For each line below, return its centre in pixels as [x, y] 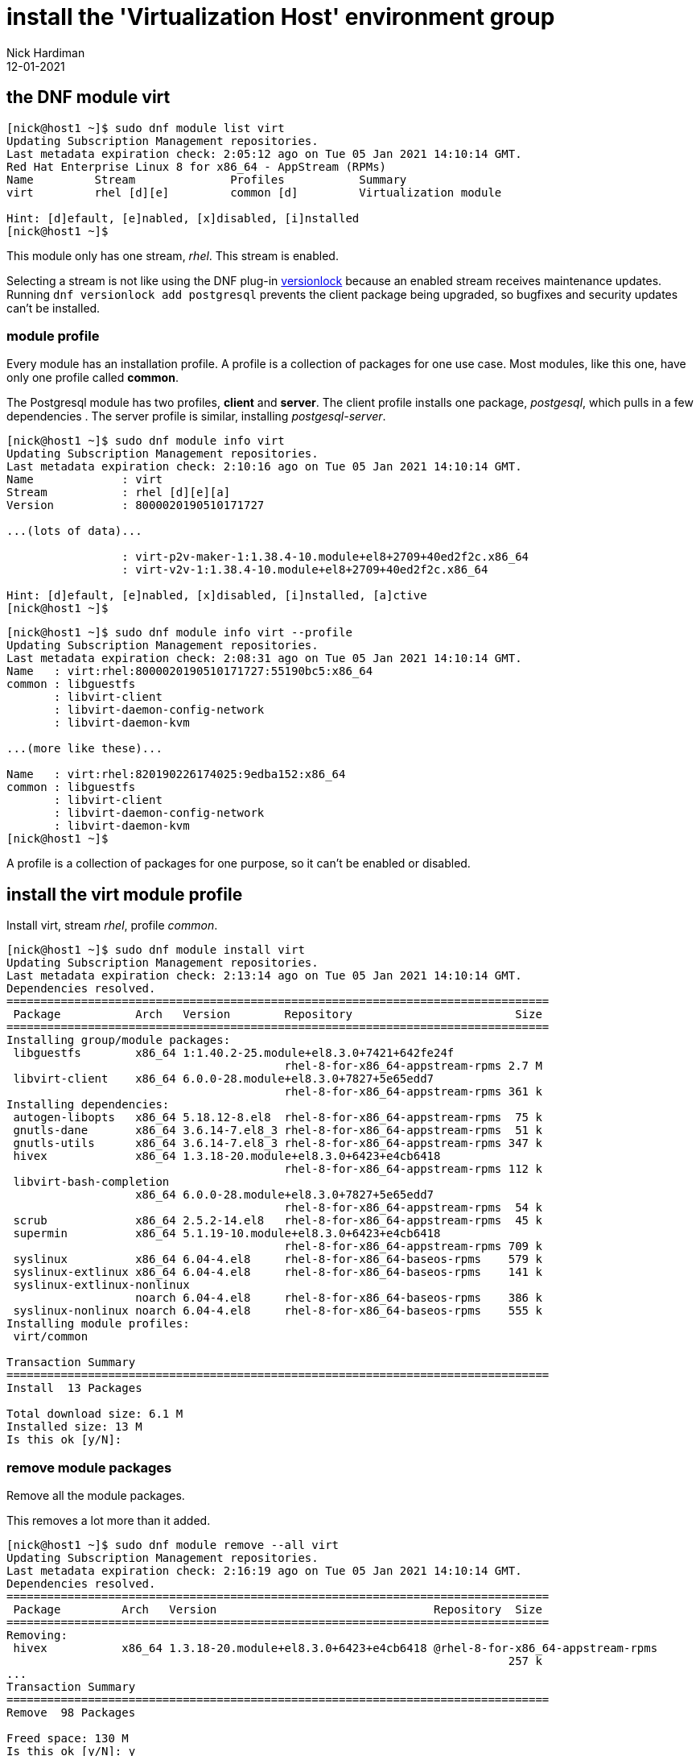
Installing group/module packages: [119, 1040]
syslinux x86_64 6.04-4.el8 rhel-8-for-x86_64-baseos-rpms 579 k [278, 1259]
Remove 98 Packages [71, 1712]
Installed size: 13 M [74, 1427]
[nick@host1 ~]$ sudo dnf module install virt [156, 950]
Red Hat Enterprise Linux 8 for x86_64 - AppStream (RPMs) [197, 166]
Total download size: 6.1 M [95, 1414]
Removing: [37, 1635]
